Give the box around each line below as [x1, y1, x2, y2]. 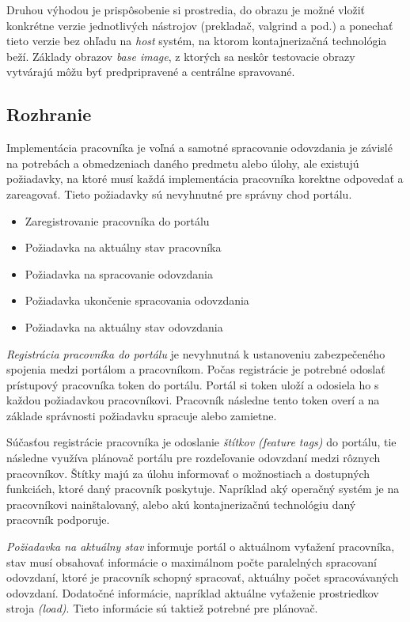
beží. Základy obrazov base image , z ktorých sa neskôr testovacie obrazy [6, 47, 355, 64]
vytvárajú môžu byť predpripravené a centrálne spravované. [6, 63, 295, 80]
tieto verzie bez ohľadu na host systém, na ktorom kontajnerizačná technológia [6, 32, 387, 49]
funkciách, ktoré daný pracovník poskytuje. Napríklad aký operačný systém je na [6, 480, 400, 497]
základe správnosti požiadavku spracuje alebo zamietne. [6, 407, 277, 423]
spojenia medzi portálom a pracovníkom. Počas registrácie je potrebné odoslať [6, 361, 385, 377]
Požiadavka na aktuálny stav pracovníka [25, 239, 222, 256]
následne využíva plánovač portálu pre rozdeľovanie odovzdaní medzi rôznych [6, 449, 381, 466]
